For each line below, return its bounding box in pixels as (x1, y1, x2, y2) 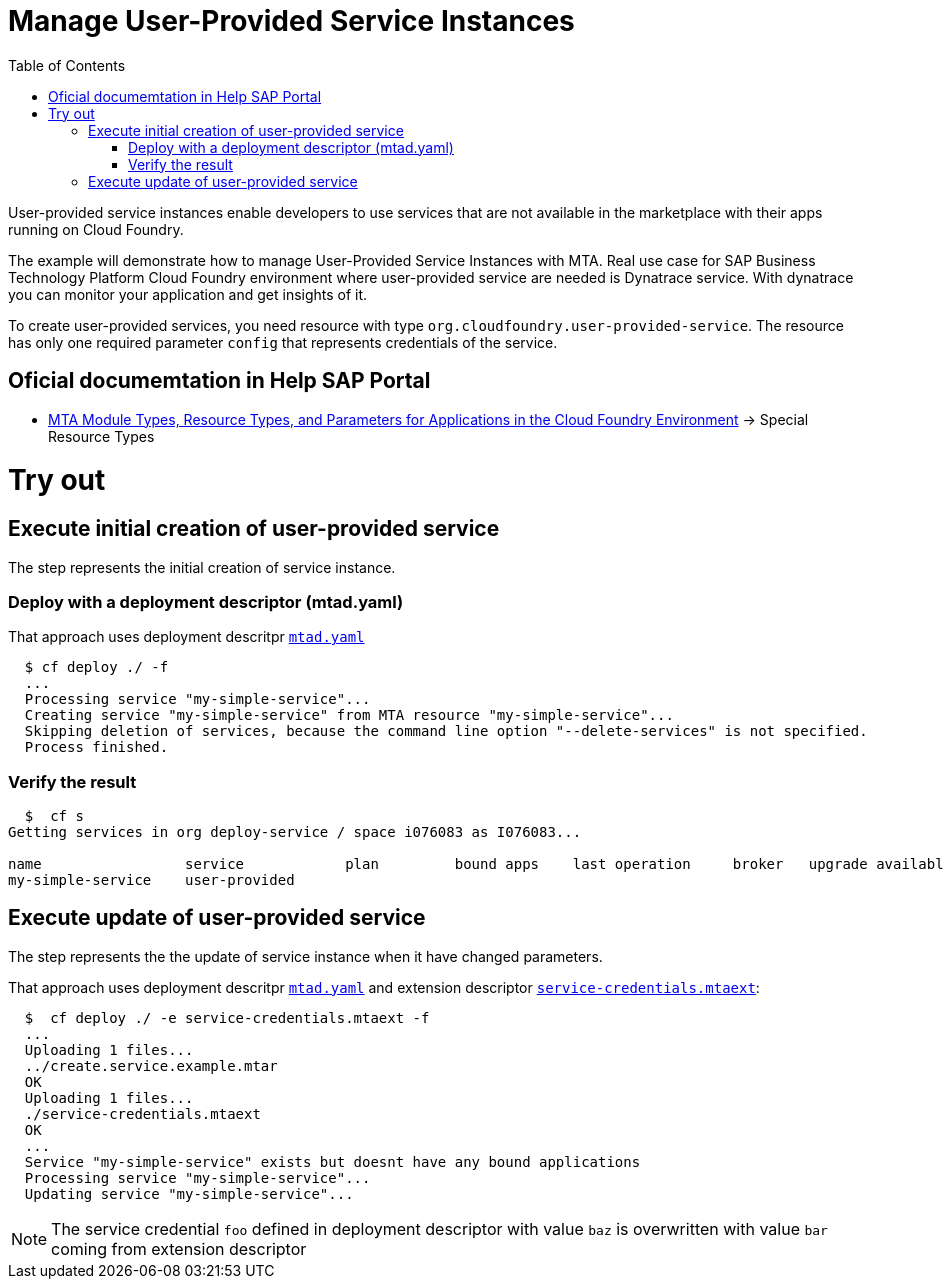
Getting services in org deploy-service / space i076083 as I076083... (8, 824, 582, 841)
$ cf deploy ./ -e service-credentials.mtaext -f (24, 1009, 430, 1026)
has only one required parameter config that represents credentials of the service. (8, 333, 558, 351)
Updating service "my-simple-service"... (24, 1185, 354, 1202)
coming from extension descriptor (51, 1238, 307, 1259)
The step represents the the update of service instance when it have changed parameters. (8, 947, 603, 965)
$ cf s (24, 808, 84, 825)
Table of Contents (8, 56, 126, 74)
